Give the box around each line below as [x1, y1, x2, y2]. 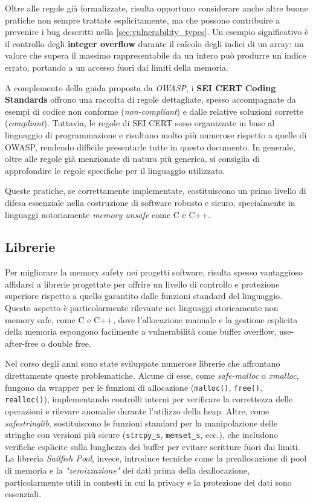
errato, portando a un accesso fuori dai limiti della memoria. [5, 60, 228, 73]
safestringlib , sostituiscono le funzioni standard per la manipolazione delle [5, 416, 277, 429]
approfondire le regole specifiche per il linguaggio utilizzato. [5, 164, 225, 176]
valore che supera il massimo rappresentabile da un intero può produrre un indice [5, 49, 306, 62]
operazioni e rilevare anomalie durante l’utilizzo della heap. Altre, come [5, 404, 269, 417]
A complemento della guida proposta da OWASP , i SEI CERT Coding [5, 81, 276, 94]
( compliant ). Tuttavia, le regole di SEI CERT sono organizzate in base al [5, 117, 275, 129]
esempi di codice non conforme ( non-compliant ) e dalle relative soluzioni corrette [5, 105, 304, 117]
